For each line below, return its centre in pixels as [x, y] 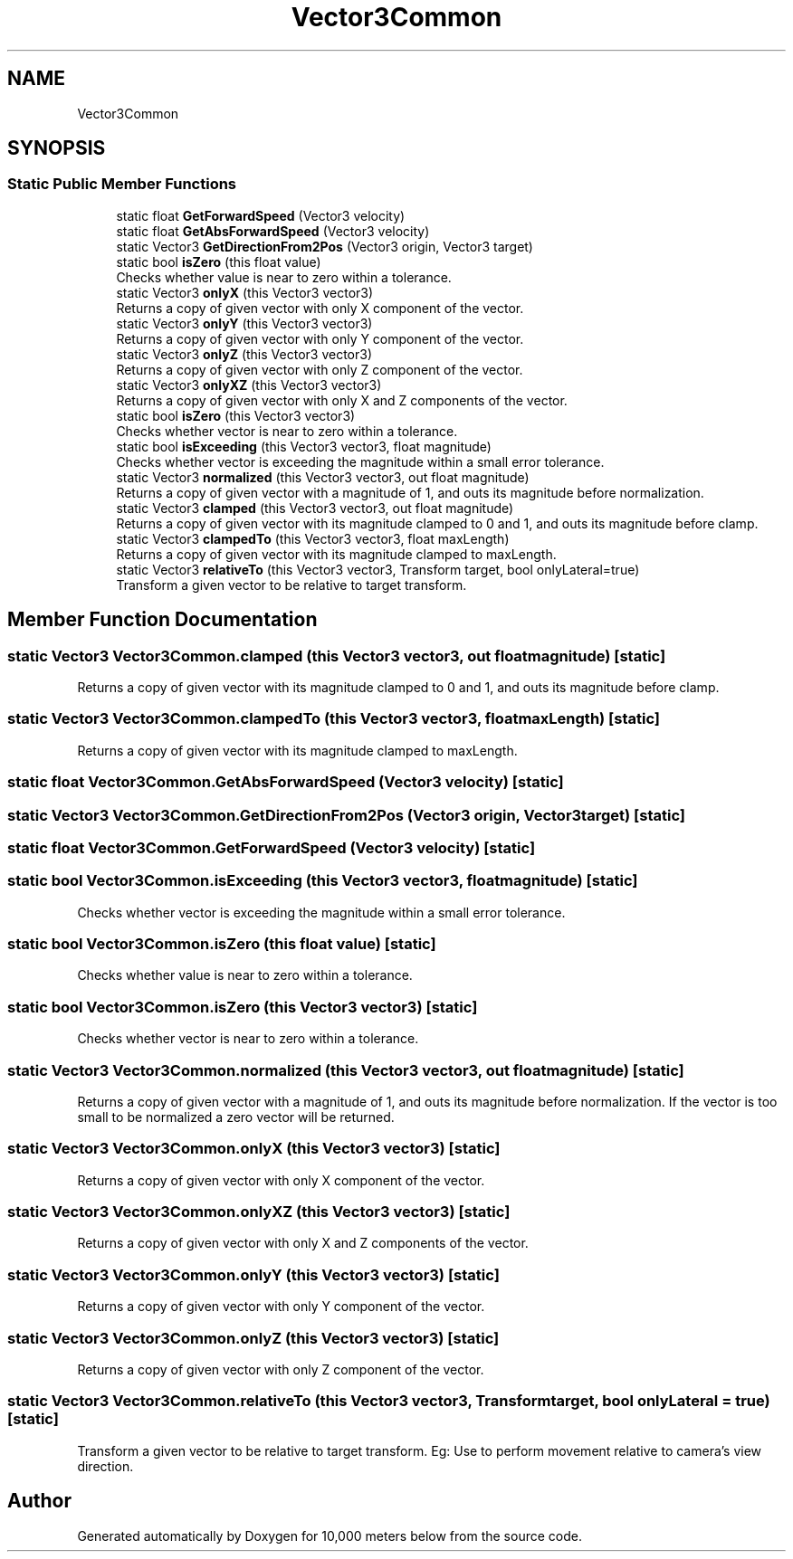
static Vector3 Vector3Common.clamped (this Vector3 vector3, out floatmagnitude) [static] [337, 656]
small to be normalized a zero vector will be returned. [236, 1117]
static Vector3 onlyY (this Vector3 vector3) [244, 323]
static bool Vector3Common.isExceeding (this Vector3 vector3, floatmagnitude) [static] [323, 881]
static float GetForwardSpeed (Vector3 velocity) [261, 215]
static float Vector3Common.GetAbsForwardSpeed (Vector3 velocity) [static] [286, 782]
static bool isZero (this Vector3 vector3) [236, 415]
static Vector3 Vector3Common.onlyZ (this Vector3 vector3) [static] [253, 1338]
